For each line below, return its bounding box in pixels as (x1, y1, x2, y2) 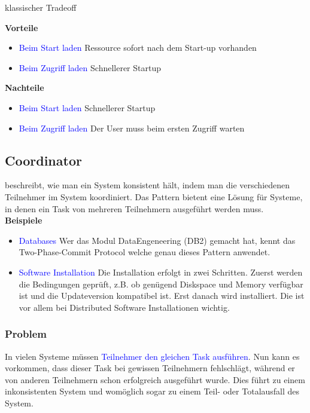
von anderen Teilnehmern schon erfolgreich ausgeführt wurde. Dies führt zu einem (5, 373, 305, 386)
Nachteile (5, 81, 44, 94)
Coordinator (5, 151, 82, 169)
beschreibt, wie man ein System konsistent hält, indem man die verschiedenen (5, 179, 290, 191)
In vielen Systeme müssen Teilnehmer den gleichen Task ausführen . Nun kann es (5, 350, 300, 362)
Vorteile (5, 21, 38, 33)
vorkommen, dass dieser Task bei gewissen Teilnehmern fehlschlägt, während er (5, 362, 295, 374)
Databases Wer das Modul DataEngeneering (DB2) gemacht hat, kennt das (19, 234, 296, 246)
